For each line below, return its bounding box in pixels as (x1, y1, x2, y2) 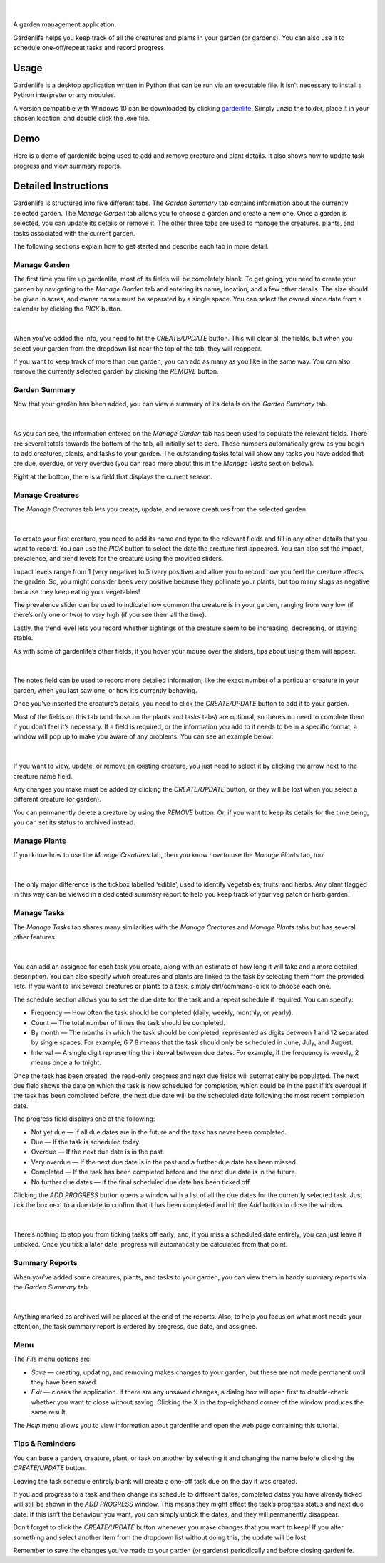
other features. (13, 932, 57, 941)
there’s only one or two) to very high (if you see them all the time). (13, 611, 207, 619)
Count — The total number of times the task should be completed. (31, 1018, 226, 1027)
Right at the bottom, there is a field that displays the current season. (13, 472, 213, 481)
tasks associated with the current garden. (13, 229, 135, 237)
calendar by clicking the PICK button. (13, 304, 123, 314)
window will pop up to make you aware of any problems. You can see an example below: (13, 732, 274, 741)
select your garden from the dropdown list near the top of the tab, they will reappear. (13, 344, 262, 353)
